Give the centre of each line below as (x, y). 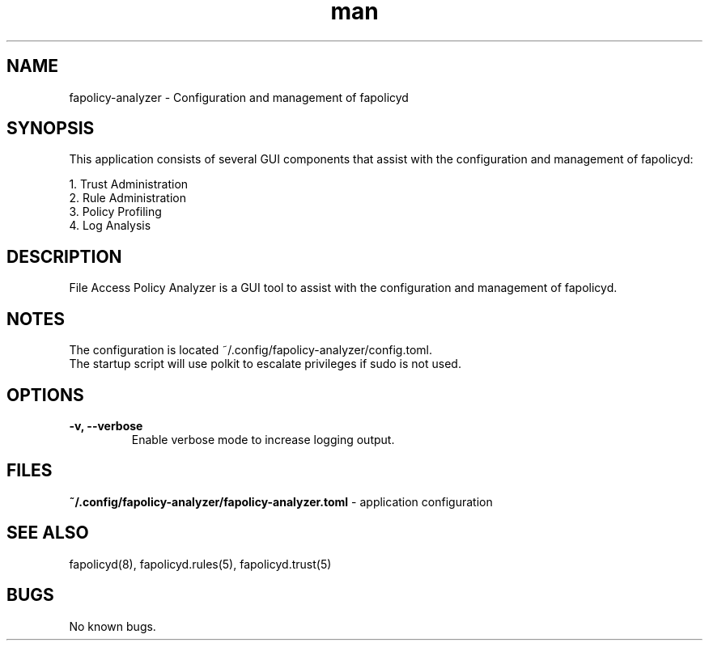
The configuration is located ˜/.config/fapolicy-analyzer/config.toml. (250, 350)
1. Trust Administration (129, 184)
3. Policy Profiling (115, 212)
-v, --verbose (106, 425)
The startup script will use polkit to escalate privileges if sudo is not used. (265, 364)
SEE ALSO (48, 533)
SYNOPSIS (51, 129)
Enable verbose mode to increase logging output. (263, 439)
